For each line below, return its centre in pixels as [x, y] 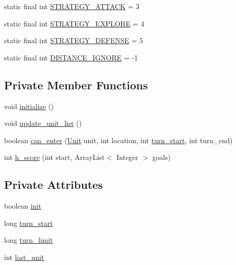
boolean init [23, 206]
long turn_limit [29, 240]
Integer [127, 157]
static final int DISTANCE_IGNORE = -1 [71, 57]
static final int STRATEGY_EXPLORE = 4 [74, 23]
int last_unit [24, 257]
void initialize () [29, 106]
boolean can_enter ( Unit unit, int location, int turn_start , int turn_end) [119, 140]
